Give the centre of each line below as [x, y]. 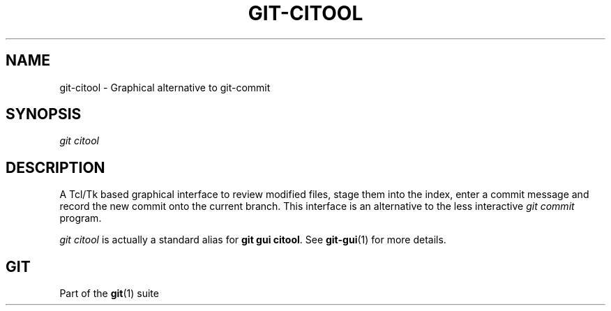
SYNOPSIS [44, 114]
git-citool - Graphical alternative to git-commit [165, 87]
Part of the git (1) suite [109, 294]
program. [81, 218]
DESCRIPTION [55, 167]
